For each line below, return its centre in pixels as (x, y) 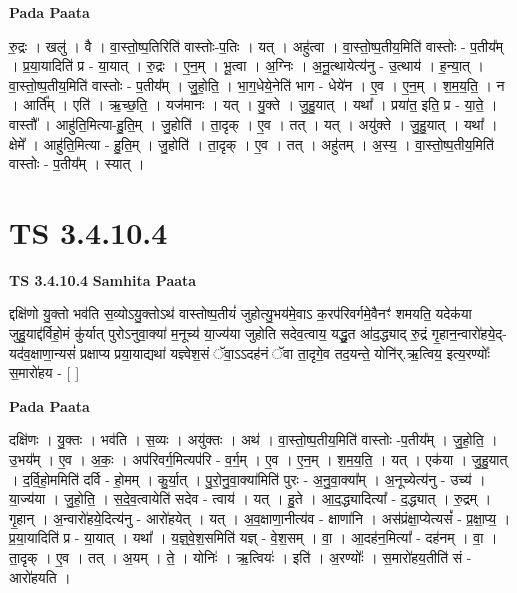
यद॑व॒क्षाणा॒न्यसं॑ (42, 352)
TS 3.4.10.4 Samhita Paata (103, 279)
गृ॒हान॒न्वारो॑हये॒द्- (469, 333)
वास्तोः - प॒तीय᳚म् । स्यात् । (77, 163)
